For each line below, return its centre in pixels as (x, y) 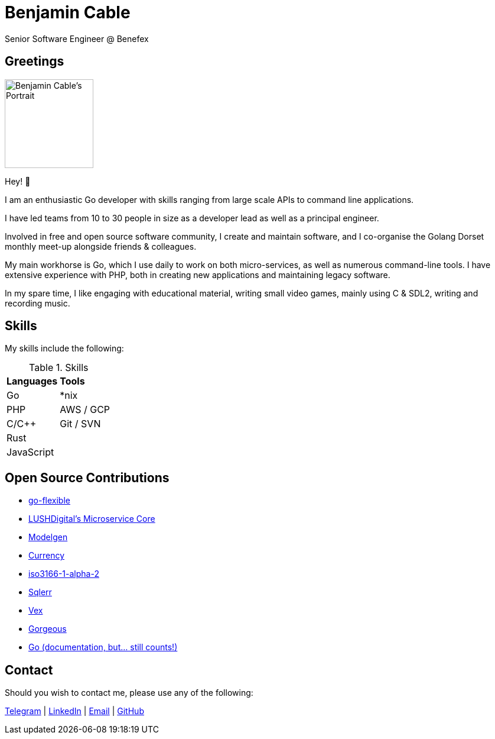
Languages (32, 381)
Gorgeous (48, 629)
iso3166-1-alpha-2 (64, 574)
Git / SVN (80, 424)
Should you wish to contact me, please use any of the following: (129, 693)
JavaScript (30, 452)
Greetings (35, 62)
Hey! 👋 (18, 181)
